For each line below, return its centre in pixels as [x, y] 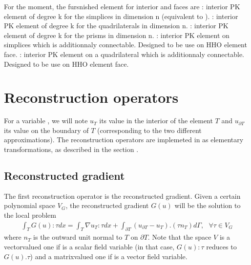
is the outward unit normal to [78, 237]
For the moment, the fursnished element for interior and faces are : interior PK [122, 6]
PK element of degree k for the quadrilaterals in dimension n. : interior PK [116, 26]
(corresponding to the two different [149, 130]
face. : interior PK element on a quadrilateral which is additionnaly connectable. [124, 54]
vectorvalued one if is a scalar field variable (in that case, [89, 247]
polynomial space [30, 205]
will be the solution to [208, 205]
